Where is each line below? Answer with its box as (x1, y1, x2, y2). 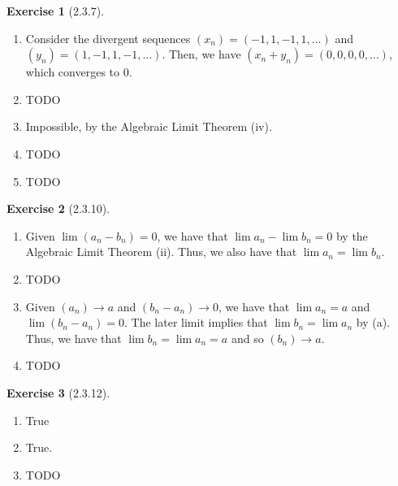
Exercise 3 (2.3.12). (6, 384, 110, 401)
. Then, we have (162, 46, 241, 63)
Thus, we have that (25, 329, 122, 346)
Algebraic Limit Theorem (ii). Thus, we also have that (25, 243, 297, 260)
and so (231, 329, 264, 346)
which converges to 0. (25, 63, 132, 80)
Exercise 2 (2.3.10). (6, 200, 110, 217)
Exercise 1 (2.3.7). (6, 2, 105, 19)
